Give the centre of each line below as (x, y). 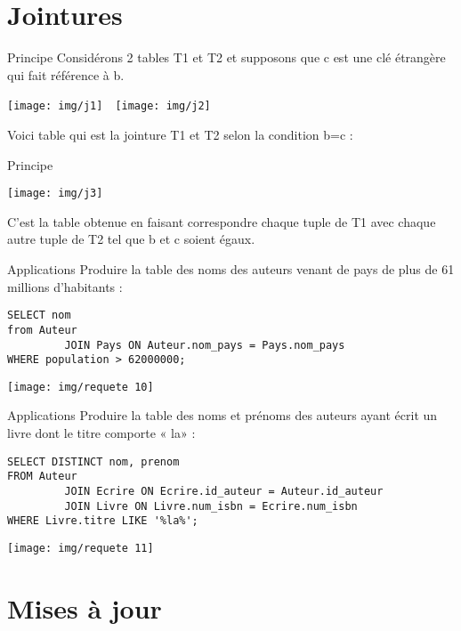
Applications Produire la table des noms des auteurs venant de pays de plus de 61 (231, 269)
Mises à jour (85, 607)
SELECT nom (39, 315)
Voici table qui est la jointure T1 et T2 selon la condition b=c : (180, 134)
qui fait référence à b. (66, 74)
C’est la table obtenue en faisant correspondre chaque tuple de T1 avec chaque (222, 221)
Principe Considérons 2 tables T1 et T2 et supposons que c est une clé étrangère (226, 57)
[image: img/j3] (55, 194)
